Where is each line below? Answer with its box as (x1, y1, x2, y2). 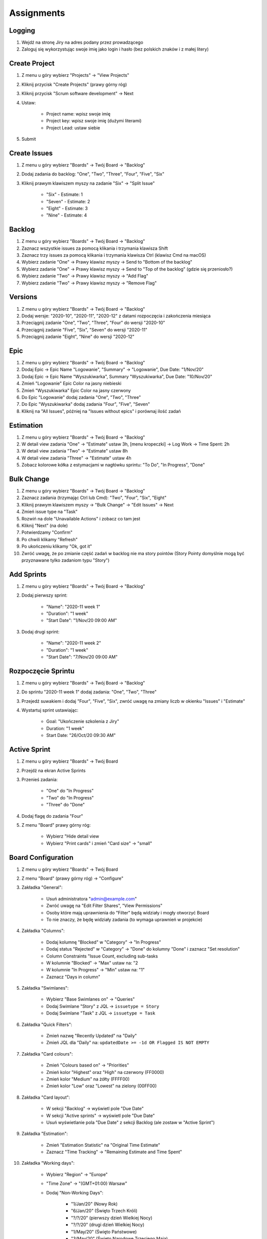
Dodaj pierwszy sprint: (21, 592, 68, 598)
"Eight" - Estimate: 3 (46, 205, 88, 211)
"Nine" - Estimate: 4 (46, 212, 88, 218)
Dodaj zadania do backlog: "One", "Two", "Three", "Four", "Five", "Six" (21, 171, 165, 177)
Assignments (9, 7, 65, 18)
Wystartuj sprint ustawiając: (21, 707, 79, 713)
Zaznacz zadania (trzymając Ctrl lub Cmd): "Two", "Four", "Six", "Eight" (21, 495, 167, 501)
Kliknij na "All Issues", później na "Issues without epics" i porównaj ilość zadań (21, 408, 181, 414)
